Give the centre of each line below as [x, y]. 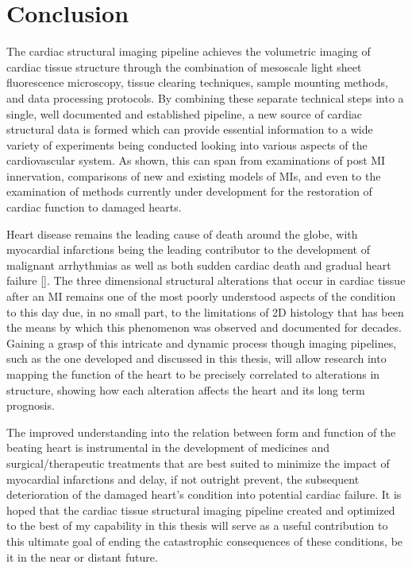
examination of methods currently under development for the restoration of [189, 191]
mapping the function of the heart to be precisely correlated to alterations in [193, 374]
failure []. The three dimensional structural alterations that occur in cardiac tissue [206, 280]
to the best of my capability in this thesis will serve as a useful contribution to [197, 525]
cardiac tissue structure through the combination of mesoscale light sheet [184, 66]
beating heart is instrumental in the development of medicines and [168, 447]
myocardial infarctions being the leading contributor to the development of [188, 249]
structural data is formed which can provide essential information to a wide [190, 129]
